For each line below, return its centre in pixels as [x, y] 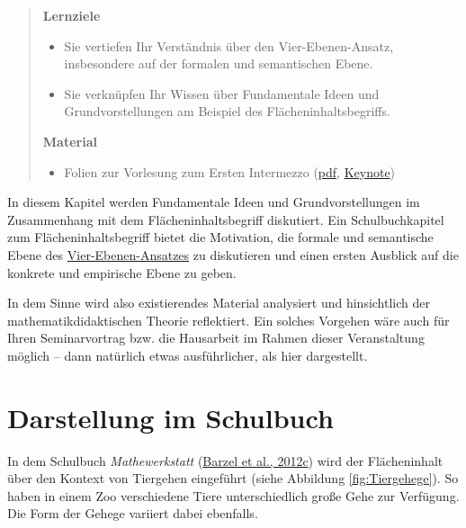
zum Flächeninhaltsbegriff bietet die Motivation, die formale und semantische [220, 237]
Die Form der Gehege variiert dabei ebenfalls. [133, 513]
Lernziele [72, 15]
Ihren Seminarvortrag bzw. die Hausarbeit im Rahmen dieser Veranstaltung [216, 338]
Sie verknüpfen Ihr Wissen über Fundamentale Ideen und [222, 93]
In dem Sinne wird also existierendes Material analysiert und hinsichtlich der [219, 303]
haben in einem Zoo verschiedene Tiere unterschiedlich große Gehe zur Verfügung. [233, 495]
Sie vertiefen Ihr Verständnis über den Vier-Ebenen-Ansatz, [229, 45]
